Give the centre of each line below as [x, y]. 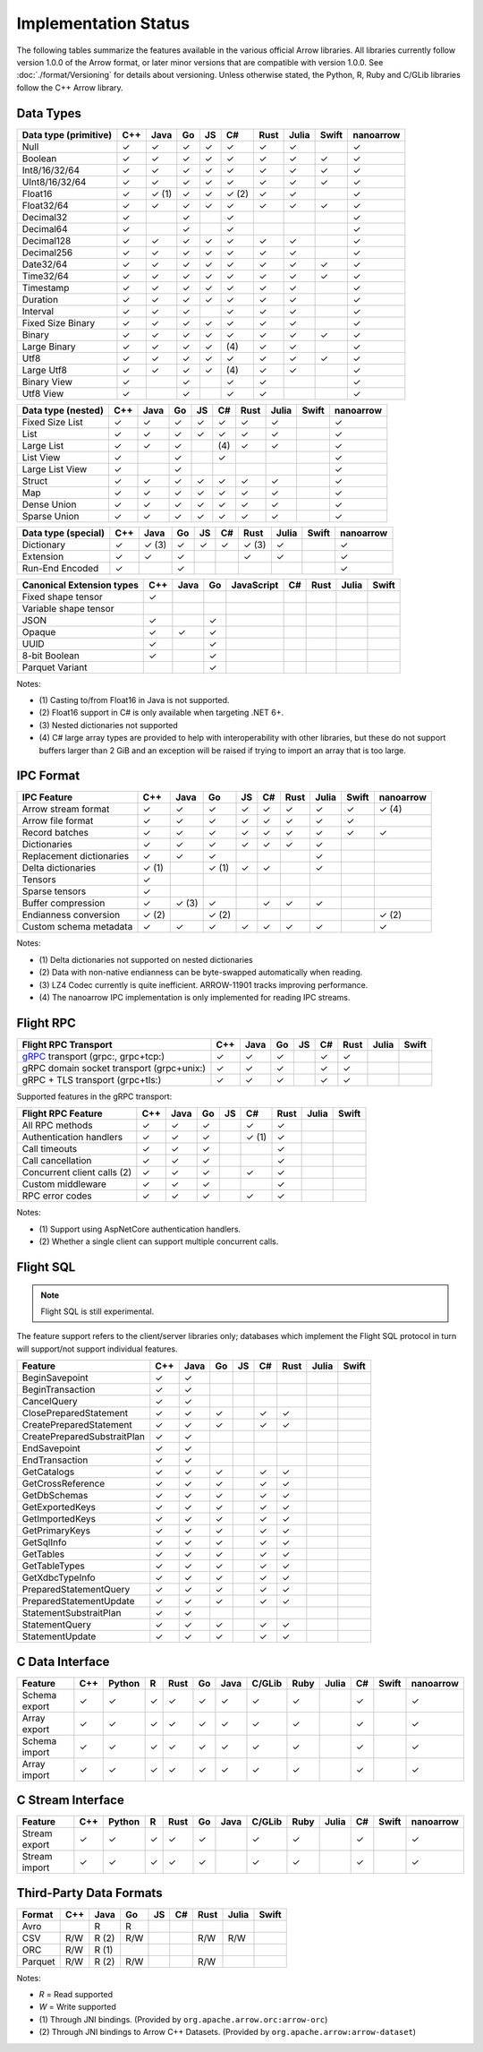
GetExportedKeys [59, 1507]
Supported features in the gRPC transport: [94, 1096]
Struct [35, 481]
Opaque [39, 631]
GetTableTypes [53, 1566]
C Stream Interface [70, 1800]
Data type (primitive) [67, 134]
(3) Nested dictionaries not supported [108, 725]
